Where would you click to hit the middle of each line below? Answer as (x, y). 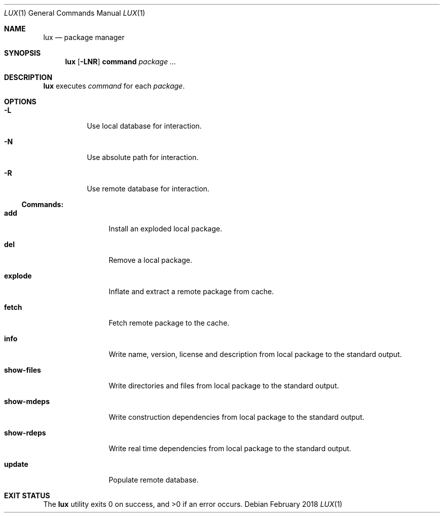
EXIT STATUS (27, 495)
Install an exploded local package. (165, 229)
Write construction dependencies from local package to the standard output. (236, 417)
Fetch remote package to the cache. (169, 323)
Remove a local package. (151, 260)
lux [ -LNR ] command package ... (121, 62)
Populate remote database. (154, 480)
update (16, 464)
